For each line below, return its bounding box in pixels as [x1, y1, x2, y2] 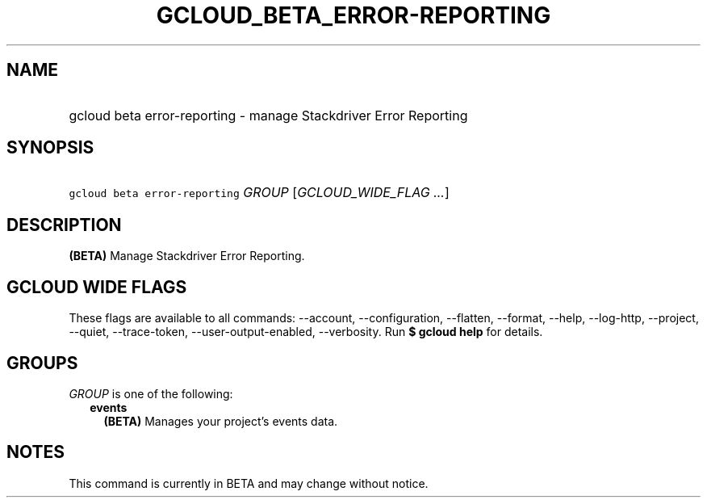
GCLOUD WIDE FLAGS [6, 276, 187, 297]
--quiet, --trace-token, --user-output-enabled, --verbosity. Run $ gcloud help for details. [69, 325, 543, 339]
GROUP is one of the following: [69, 386, 233, 401]
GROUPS [6, 352, 78, 373]
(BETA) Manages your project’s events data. [103, 414, 338, 428]
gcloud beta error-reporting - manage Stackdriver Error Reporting [69, 107, 468, 124]
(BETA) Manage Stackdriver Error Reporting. [69, 249, 305, 263]
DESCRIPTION [6, 214, 122, 235]
